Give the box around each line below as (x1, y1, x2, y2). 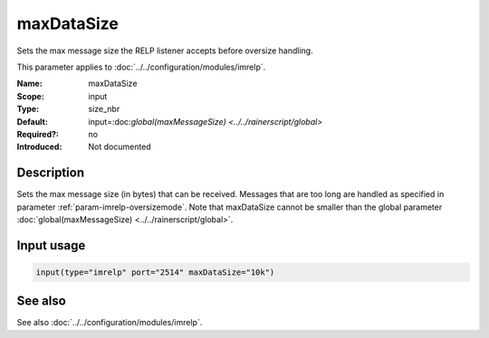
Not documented (88, 141, 151, 153)
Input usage (16, 238, 86, 253)
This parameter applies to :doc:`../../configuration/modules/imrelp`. (16, 61, 266, 72)
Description (16, 165, 85, 181)
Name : (16, 78, 43, 89)
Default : (16, 116, 49, 127)
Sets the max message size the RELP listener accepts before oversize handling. (16, 45, 313, 56)
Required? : (16, 128, 59, 139)
